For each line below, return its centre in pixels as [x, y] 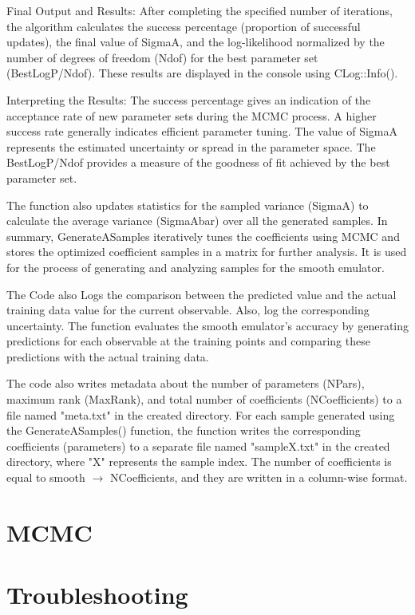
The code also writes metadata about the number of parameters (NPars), [186, 383]
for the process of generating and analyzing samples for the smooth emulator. [196, 267]
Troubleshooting [97, 595]
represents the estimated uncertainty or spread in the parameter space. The [191, 146]
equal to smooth [46, 477]
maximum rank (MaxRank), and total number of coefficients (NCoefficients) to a [204, 399]
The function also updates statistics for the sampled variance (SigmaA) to [188, 205]
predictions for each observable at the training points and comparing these [188, 341]
